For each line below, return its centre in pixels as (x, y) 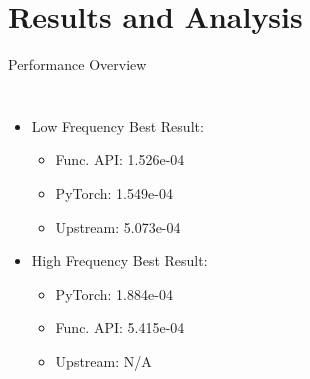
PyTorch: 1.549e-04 (114, 192)
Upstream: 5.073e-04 (118, 226)
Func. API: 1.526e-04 (120, 159)
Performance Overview (77, 64)
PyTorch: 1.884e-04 (114, 293)
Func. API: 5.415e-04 (120, 327)
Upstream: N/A (103, 360)
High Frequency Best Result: (119, 260)
